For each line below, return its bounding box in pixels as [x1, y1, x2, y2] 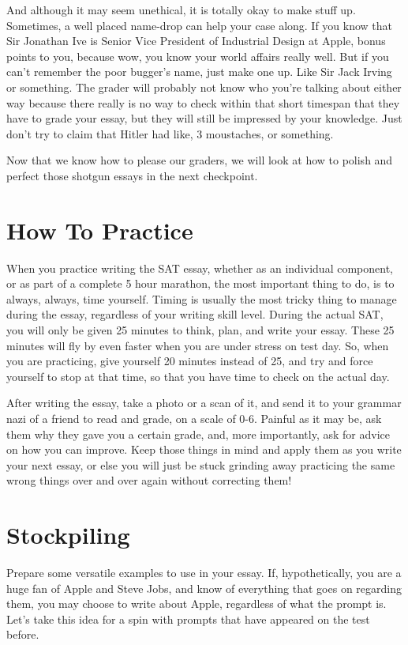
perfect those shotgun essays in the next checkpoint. [6, 167, 258, 183]
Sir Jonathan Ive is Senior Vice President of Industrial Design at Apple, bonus [6, 32, 386, 49]
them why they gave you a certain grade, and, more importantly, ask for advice [6, 425, 390, 442]
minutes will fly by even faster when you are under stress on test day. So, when [6, 337, 389, 353]
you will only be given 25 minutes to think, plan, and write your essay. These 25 [6, 322, 395, 338]
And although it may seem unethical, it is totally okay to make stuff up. [6, 2, 356, 17]
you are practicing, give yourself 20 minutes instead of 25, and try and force [6, 353, 373, 369]
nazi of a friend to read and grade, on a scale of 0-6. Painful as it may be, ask [6, 410, 382, 426]
